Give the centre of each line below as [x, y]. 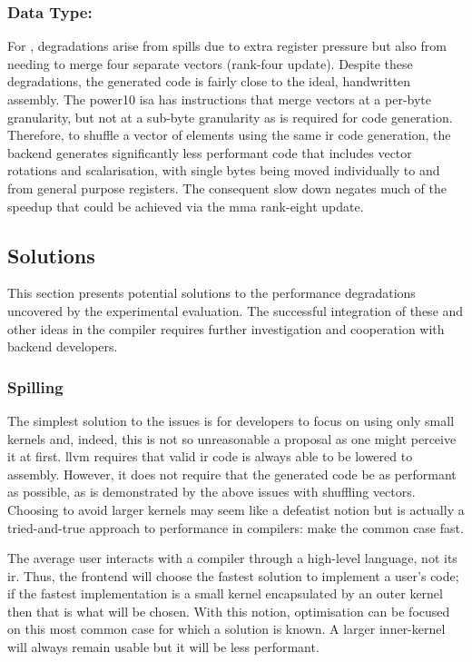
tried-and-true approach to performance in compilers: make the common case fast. [236, 527]
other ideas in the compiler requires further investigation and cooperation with [226, 328]
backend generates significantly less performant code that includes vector [210, 152]
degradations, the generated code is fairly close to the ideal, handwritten [209, 81]
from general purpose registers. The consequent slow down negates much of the [227, 188]
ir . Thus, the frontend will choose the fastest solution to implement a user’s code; [233, 575]
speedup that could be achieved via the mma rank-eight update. [186, 206]
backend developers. [63, 346]
